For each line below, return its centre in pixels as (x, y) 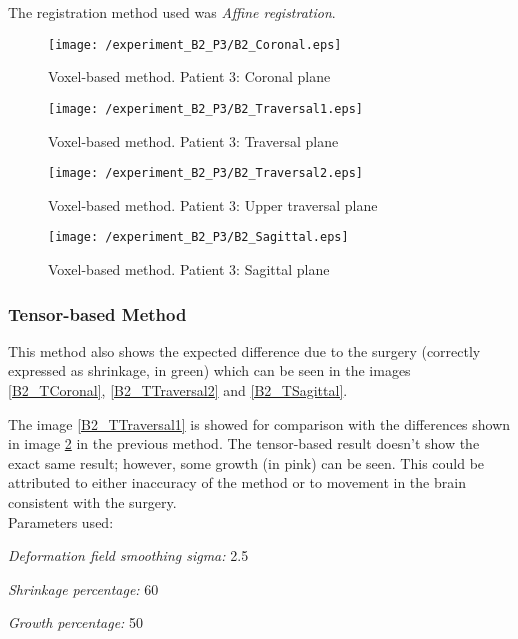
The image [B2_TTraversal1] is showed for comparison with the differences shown (259, 423)
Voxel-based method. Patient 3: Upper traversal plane (213, 204)
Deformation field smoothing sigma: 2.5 (128, 555)
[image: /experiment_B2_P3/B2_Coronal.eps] (195, 44)
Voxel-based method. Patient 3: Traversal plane (193, 140)
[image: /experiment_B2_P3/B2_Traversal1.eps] (205, 108)
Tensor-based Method (97, 313)
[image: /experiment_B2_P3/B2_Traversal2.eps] (205, 173)
